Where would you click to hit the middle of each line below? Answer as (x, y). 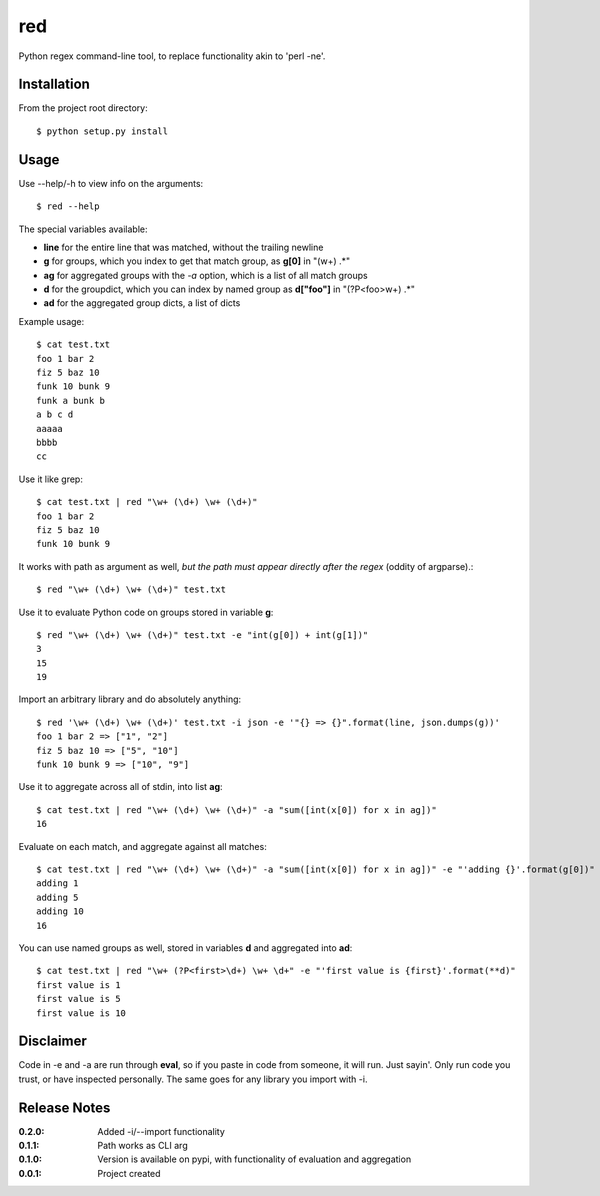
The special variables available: (83, 229)
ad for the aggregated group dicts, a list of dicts (142, 303)
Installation (54, 84)
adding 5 (57, 897)
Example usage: (51, 321)
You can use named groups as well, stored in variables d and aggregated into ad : (185, 947)
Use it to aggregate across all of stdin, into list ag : (121, 787)
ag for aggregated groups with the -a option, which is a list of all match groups (206, 275)
